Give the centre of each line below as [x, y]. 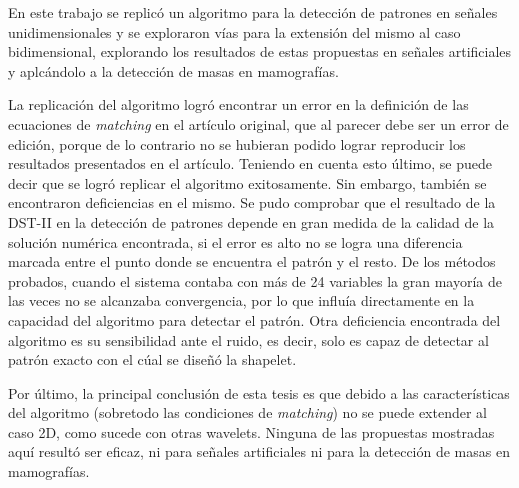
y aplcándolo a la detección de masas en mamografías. [173, 70]
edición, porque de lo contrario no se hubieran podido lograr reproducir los [237, 143]
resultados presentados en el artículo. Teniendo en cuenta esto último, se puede [250, 163]
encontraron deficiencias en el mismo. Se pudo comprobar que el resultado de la [252, 202]
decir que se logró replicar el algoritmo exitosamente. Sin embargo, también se [247, 182]
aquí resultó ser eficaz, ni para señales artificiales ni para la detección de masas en [259, 451]
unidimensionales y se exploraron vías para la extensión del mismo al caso [234, 31]
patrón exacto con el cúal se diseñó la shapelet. [152, 359]
